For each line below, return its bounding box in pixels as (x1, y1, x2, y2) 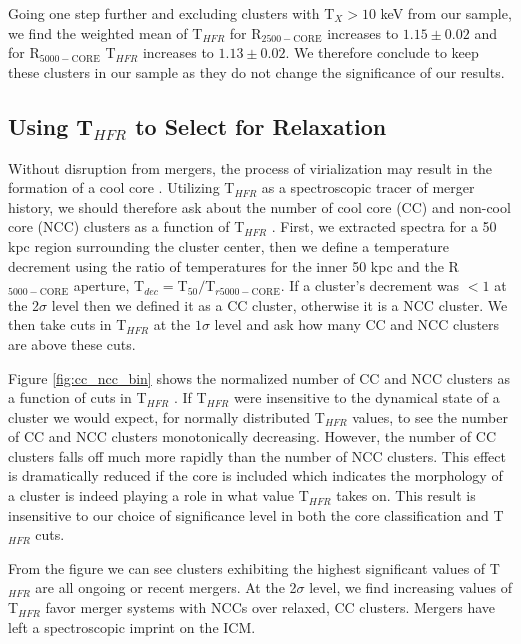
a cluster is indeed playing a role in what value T (8, 485, 309, 506)
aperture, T (73, 275, 145, 296)
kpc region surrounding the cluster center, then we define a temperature (8, 235, 450, 256)
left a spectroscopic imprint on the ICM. (8, 616, 256, 637)
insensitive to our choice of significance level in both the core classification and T (8, 504, 504, 525)
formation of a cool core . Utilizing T (8, 177, 235, 198)
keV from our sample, (380, 3, 512, 23)
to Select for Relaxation (135, 110, 387, 141)
